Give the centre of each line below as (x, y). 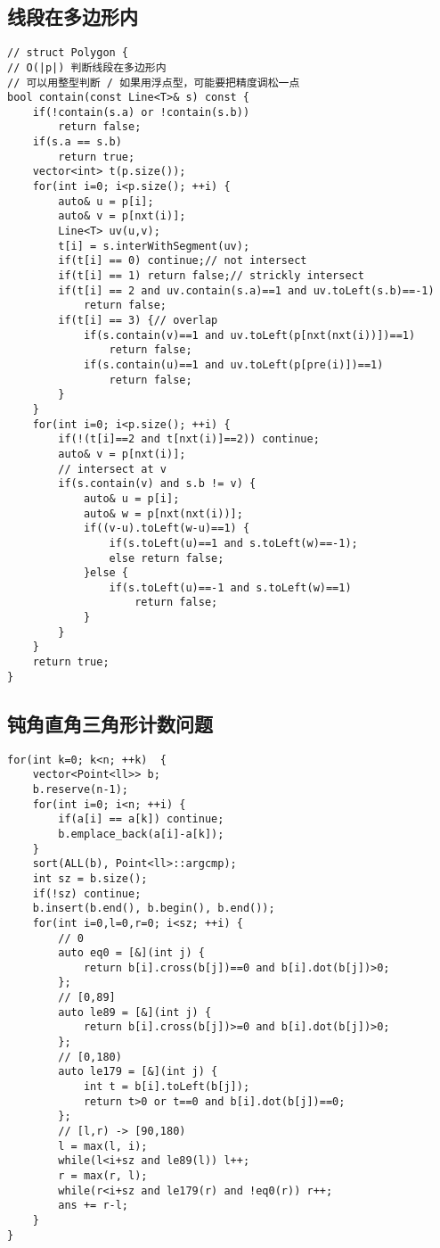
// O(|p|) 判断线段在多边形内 (87, 67)
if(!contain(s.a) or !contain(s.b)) (141, 112)
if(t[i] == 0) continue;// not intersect (183, 261)
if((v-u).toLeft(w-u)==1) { (167, 529)
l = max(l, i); (103, 1146)
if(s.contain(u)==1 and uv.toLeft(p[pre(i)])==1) (233, 364)
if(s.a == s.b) (77, 142)
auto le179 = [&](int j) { (138, 1072)
